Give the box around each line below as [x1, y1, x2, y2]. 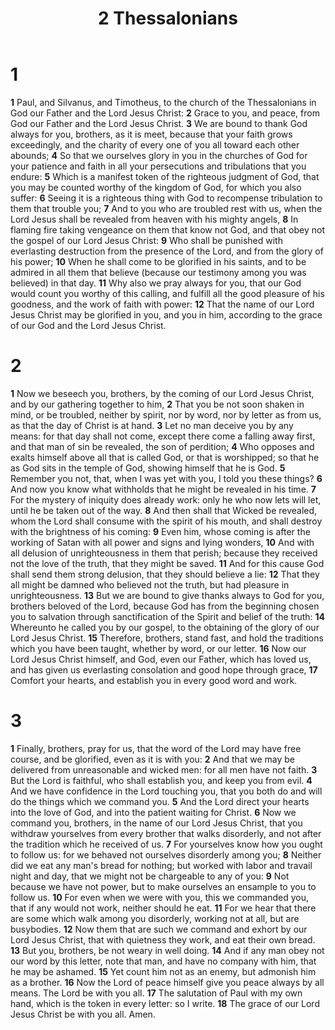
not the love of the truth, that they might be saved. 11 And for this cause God [10, 557, 325, 569]
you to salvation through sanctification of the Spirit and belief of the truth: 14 [10, 610, 326, 622]
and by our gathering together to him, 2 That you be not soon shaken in [10, 398, 305, 410]
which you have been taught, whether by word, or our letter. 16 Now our [10, 642, 307, 654]
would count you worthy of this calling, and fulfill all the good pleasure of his [10, 287, 325, 299]
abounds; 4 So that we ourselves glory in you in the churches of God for [10, 149, 308, 161]
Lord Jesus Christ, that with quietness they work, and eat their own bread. [10, 933, 316, 946]
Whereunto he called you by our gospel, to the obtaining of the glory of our [10, 621, 320, 633]
